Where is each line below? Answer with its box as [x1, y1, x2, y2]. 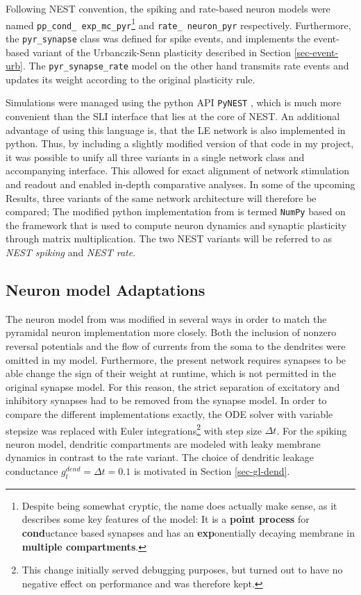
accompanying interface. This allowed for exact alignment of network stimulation [6, 163, 349, 178]
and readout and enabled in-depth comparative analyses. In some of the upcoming [6, 177, 355, 192]
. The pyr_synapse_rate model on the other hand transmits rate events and [22, 58, 349, 73]
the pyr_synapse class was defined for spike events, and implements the [6, 31, 311, 45]
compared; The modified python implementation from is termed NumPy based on [6, 204, 346, 219]
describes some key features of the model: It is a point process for [22, 512, 310, 526]
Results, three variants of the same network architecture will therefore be [6, 190, 317, 205]
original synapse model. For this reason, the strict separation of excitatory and [6, 379, 340, 394]
